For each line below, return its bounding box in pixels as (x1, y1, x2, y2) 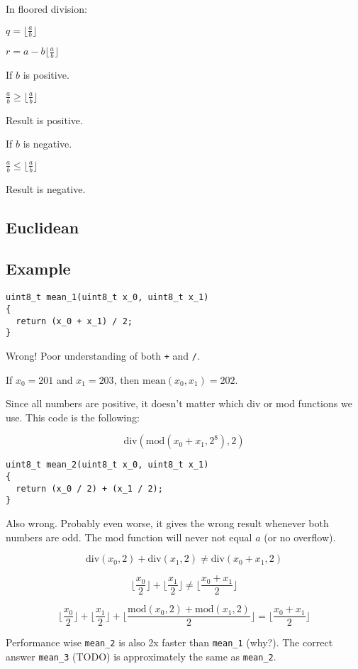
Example (6, 258, 71, 280)
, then (113, 372, 140, 387)
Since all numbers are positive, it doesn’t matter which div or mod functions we (6, 396, 352, 411)
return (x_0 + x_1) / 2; (16, 316, 133, 326)
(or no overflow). (264, 529, 336, 544)
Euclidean (6, 216, 79, 238)
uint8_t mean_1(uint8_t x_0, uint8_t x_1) (6, 292, 209, 303)
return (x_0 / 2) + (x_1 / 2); (16, 483, 163, 494)
